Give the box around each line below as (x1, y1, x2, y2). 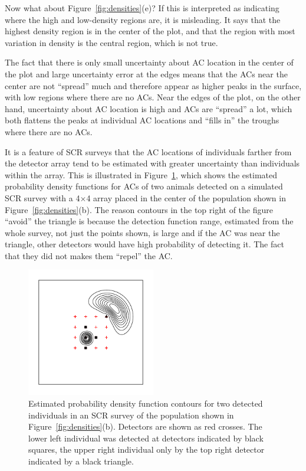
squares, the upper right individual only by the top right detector (28, 443, 265, 456)
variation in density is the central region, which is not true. (5, 36, 218, 48)
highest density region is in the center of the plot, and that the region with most (5, 25, 295, 37)
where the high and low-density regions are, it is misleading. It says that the (5, 13, 281, 25)
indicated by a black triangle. (28, 455, 134, 467)
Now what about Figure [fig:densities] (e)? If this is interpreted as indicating (5, 2, 279, 14)
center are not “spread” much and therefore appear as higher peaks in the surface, (5, 79, 302, 91)
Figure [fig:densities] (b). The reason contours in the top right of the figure (5, 203, 273, 215)
